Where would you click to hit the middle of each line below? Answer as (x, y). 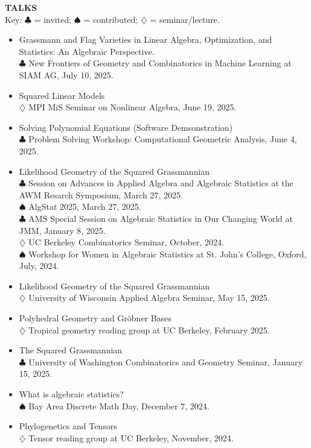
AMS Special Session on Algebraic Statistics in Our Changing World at (161, 218)
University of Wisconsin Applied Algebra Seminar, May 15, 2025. (149, 298)
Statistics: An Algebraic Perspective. (87, 51)
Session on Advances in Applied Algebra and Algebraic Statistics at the (161, 183)
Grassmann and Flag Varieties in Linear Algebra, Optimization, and (146, 39)
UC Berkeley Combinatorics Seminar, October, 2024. (126, 242)
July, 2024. (39, 266)
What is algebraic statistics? (71, 394)
